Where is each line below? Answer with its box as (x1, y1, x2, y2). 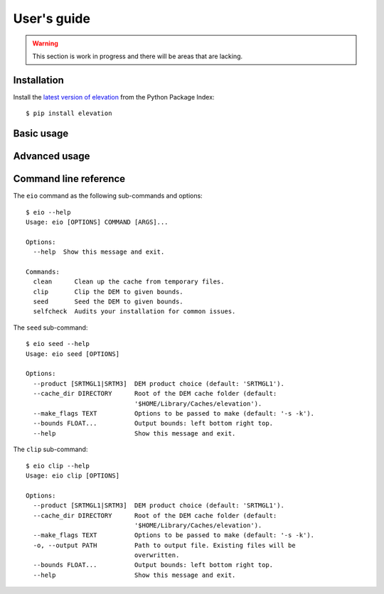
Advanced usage (13, 150, 90, 163)
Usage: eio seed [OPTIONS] (26, 350, 120, 358)
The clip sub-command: (13, 445, 88, 454)
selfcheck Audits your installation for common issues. (33, 308, 236, 315)
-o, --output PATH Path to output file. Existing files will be (33, 541, 296, 549)
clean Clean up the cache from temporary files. (33, 278, 225, 286)
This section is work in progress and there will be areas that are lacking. (32, 52, 243, 60)
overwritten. (134, 551, 180, 559)
